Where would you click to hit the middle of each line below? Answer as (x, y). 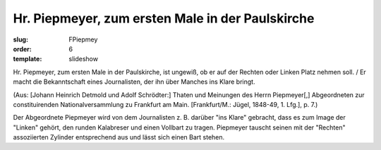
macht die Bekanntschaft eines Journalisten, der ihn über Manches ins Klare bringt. (134, 82)
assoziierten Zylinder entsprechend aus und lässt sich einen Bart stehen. (119, 137)
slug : (20, 39)
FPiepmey (83, 39)
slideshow (84, 59)
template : (28, 59)
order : (22, 49)
